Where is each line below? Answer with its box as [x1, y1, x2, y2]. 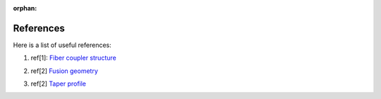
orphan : [13, 4, 37, 12]
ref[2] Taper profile [30, 79, 87, 88]
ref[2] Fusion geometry [30, 67, 99, 75]
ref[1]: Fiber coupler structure [30, 53, 116, 62]
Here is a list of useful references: [13, 41, 112, 49]
